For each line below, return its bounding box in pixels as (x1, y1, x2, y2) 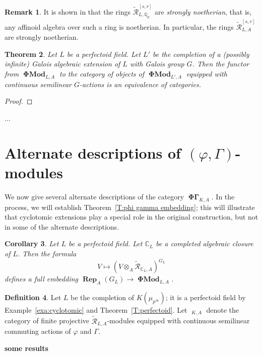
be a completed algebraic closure (156, 238, 253, 249)
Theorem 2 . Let (5, 48, 57, 59)
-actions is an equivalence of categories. (79, 79, 201, 89)
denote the (206, 304, 239, 315)
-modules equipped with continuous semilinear (107, 315, 250, 326)
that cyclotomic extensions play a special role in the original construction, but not (5, 211, 258, 222)
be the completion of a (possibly (153, 48, 249, 59)
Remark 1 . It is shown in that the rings (5, 6, 130, 17)
